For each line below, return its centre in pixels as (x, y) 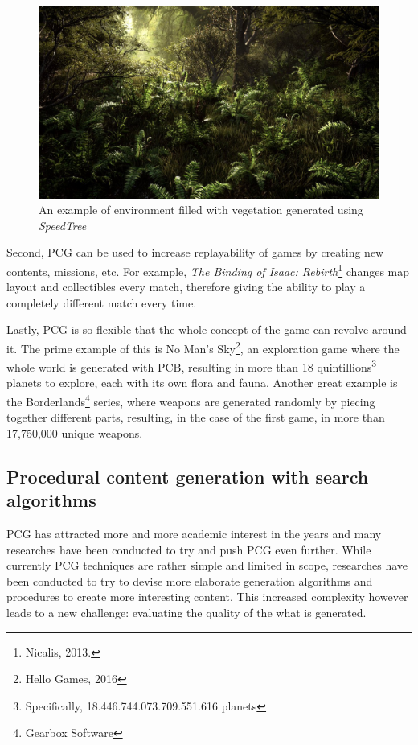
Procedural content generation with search (188, 476)
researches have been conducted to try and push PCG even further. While (189, 549)
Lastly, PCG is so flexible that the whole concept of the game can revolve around (207, 329)
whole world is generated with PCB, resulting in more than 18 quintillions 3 (192, 366)
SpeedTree (63, 225)
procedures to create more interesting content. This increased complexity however (207, 597)
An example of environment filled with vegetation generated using (201, 210)
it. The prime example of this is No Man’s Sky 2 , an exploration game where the (203, 347)
